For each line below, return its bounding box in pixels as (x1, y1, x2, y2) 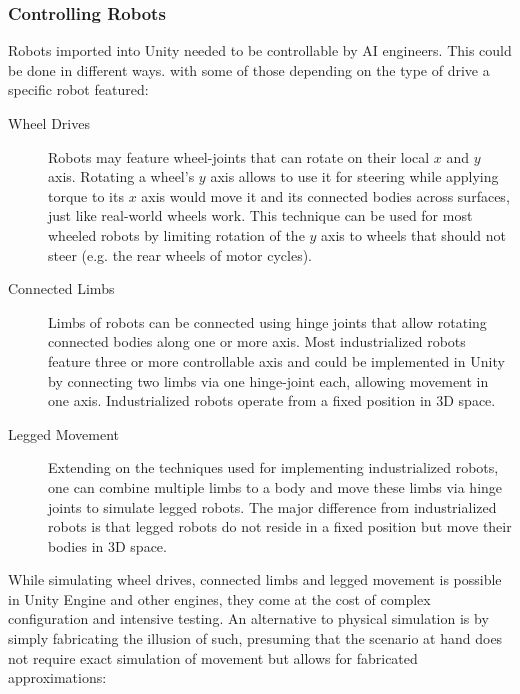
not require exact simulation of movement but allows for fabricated (8, 647, 418, 668)
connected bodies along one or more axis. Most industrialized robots (48, 331, 466, 352)
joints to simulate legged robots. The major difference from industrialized (48, 496, 497, 517)
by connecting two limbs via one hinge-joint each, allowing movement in (48, 370, 489, 391)
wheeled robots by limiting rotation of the (48, 224, 305, 245)
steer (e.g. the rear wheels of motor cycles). (48, 244, 312, 265)
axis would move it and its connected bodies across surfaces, (141, 185, 510, 206)
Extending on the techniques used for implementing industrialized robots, (48, 457, 499, 478)
